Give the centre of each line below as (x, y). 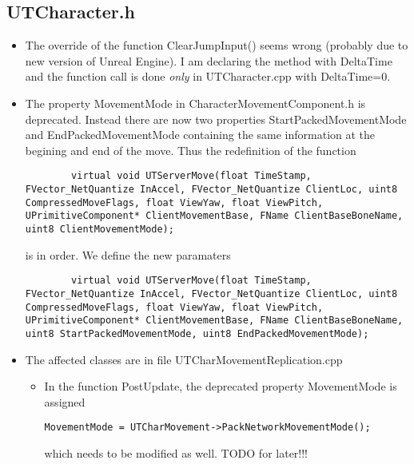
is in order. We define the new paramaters (128, 254)
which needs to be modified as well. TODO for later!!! (176, 452)
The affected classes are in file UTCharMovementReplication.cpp (184, 359)
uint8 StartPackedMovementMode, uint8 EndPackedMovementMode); (197, 333)
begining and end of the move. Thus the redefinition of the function (191, 150)
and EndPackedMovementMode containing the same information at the (200, 135)
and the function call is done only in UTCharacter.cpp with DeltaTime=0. (208, 76)
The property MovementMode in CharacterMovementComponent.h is (195, 103)
